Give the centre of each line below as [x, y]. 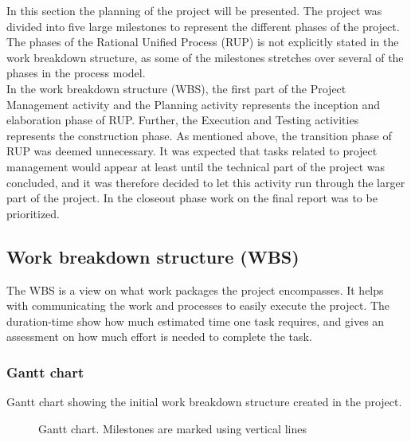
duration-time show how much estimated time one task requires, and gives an [196, 321]
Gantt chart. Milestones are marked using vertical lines [172, 428]
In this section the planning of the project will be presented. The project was [194, 10]
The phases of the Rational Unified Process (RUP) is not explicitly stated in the [203, 42]
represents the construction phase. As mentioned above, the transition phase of [199, 135]
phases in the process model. [76, 73]
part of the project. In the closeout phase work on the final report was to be [192, 198]
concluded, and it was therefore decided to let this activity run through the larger [206, 182]
